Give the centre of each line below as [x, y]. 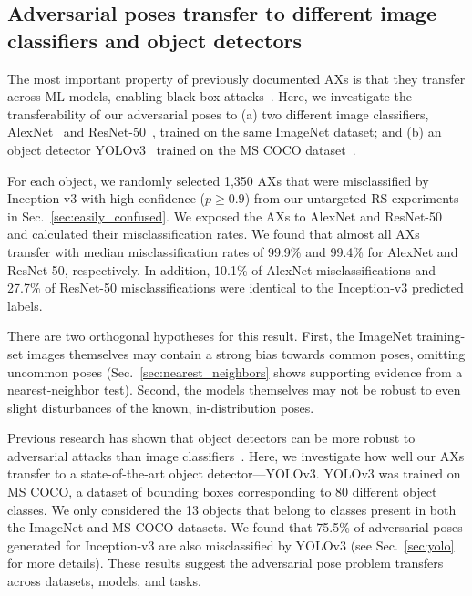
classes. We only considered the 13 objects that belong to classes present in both [232, 509]
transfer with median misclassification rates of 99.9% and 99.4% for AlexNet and [233, 251]
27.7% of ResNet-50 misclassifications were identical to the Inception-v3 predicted [236, 288]
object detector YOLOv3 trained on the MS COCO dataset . [182, 149]
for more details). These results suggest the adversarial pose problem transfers [226, 563]
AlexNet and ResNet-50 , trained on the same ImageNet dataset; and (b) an [225, 132]
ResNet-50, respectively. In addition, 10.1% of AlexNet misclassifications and [222, 269]
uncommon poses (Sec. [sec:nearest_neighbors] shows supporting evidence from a [235, 371]
